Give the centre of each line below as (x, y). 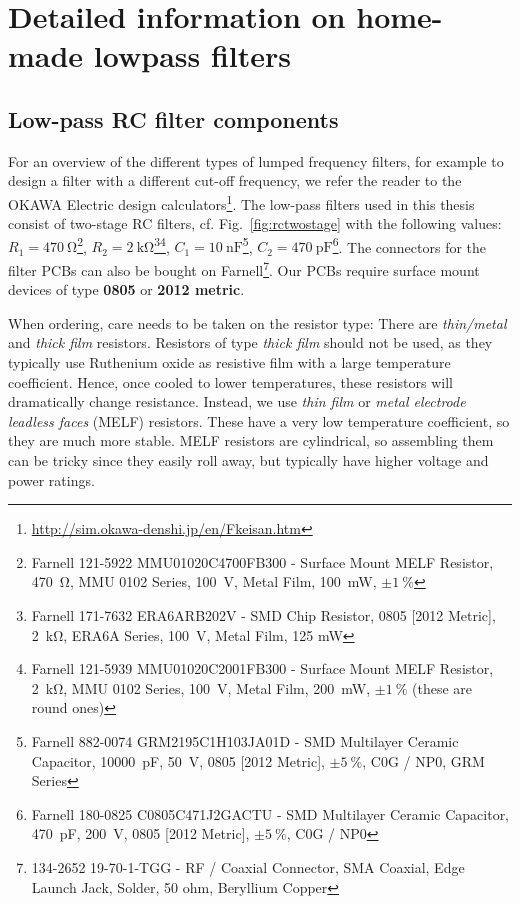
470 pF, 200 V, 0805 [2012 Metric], (140, 833)
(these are (442, 687)
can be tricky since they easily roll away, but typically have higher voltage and (248, 460)
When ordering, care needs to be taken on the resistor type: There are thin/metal (257, 322)
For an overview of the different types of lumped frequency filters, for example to (256, 160)
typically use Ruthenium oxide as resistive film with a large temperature (229, 362)
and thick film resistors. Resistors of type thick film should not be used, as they (250, 342)
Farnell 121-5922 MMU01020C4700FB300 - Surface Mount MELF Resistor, (262, 561)
